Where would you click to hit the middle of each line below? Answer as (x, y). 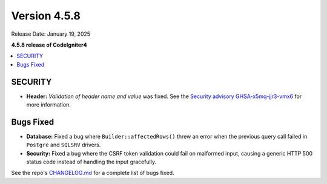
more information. (48, 105)
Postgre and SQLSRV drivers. (64, 145)
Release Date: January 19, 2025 (51, 34)
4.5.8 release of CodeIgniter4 (49, 45)
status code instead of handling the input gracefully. (91, 162)
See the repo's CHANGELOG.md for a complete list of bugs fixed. (93, 173)
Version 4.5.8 (46, 16)
